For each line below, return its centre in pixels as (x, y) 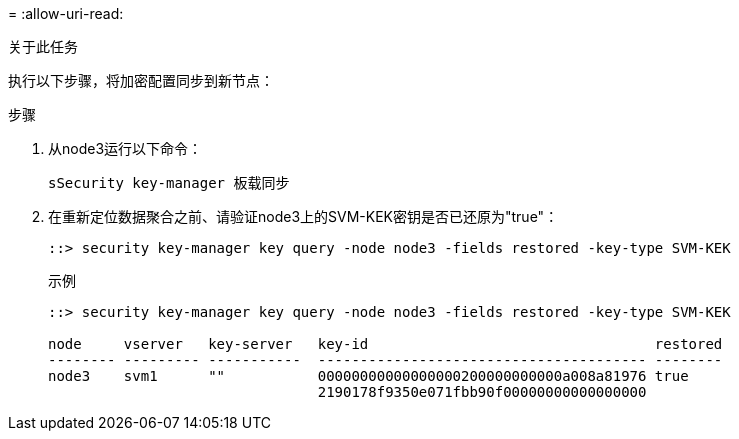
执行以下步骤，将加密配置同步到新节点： (141, 80)
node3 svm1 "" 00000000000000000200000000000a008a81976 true (368, 376)
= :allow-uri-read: (66, 13)
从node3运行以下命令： (125, 148)
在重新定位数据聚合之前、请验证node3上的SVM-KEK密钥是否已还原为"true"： (303, 216)
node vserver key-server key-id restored (385, 344)
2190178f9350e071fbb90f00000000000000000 (482, 392)
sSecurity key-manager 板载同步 (169, 183)
